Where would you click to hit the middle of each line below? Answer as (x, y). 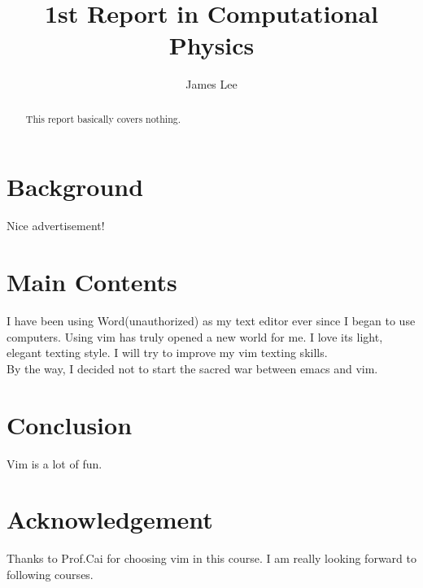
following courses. (50, 574)
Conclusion (70, 424)
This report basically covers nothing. (103, 118)
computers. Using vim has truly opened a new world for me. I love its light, (195, 336)
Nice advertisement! (56, 226)
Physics (211, 45)
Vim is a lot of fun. (55, 463)
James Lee (211, 84)
